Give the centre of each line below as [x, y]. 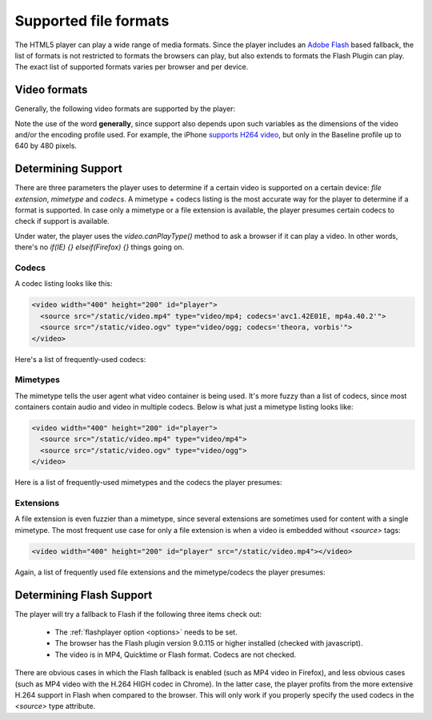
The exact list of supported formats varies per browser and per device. [132, 67]
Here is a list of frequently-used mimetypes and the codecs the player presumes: [148, 483]
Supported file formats [92, 21]
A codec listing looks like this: [64, 284]
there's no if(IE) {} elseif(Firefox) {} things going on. [100, 247]
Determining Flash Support [84, 595]
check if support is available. [62, 221]
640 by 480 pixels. [46, 146]
